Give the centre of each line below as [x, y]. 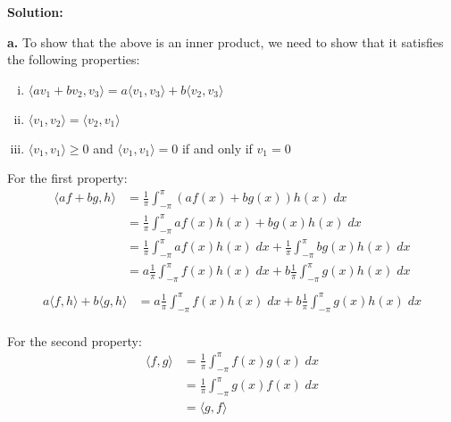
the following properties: [74, 59]
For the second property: [75, 340]
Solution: [35, 12]
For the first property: [67, 178]
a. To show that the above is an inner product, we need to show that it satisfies [225, 41]
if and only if [217, 148]
